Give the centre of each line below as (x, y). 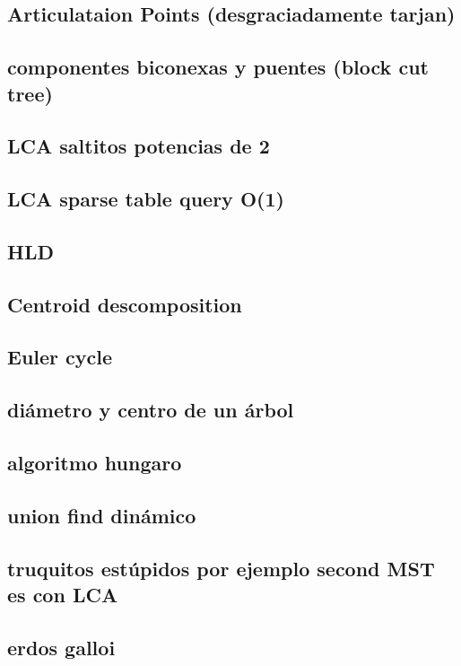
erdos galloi (61, 647)
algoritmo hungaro (95, 463)
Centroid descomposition (125, 304)
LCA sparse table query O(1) (146, 199)
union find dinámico (102, 515)
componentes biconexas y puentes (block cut (218, 67)
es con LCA (63, 594)
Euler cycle (60, 357)
